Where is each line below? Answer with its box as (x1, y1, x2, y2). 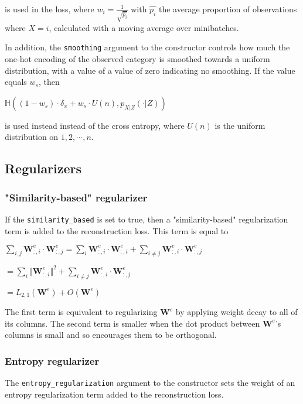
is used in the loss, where (5, 3, 94, 15)
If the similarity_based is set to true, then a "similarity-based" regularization (5, 213, 288, 225)
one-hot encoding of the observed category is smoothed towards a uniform (5, 52, 270, 64)
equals (5, 76, 27, 88)
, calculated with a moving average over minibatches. (49, 21, 239, 33)
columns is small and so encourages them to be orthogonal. (5, 328, 217, 341)
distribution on (5, 131, 59, 143)
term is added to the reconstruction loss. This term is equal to (5, 224, 229, 237)
